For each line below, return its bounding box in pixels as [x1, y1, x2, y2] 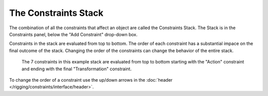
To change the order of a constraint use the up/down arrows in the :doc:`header [9, 77, 173, 83]
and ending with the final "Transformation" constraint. [21, 66, 132, 72]
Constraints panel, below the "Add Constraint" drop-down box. [9, 31, 137, 37]
